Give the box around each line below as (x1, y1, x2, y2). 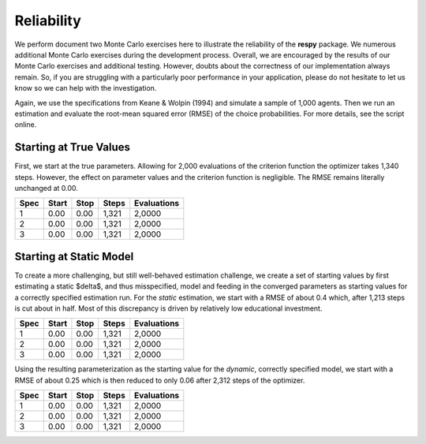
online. (14, 120, 37, 129)
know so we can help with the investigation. (14, 84, 157, 93)
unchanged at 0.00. (14, 183, 79, 192)
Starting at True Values (14, 140, 130, 154)
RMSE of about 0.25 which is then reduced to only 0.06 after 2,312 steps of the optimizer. (14, 375, 305, 385)
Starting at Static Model (14, 249, 134, 263)
